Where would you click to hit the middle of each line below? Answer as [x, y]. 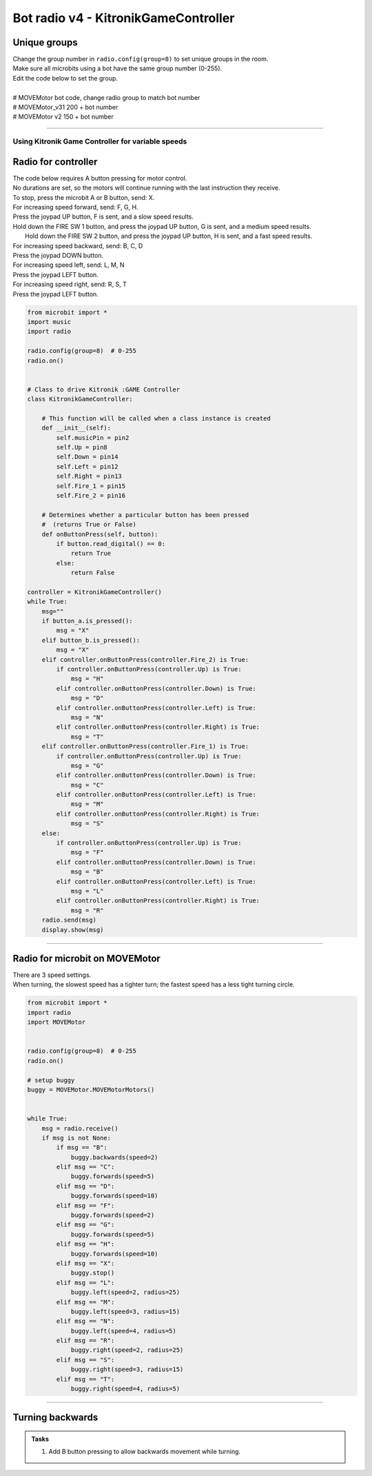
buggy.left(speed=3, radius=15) [125, 1311]
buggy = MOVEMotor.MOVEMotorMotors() [91, 1090]
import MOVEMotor [56, 1022]
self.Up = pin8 [82, 447]
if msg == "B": [82, 1148]
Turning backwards [55, 1418]
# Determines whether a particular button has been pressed [145, 515]
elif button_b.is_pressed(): [91, 640]
